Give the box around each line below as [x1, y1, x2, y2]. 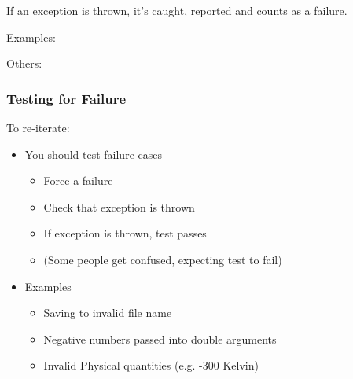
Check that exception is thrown [43, 198, 195, 215]
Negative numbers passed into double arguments [43, 330, 277, 347]
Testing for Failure [6, 88, 127, 108]
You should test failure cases [24, 145, 162, 162]
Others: [6, 55, 42, 72]
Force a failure [43, 172, 113, 189]
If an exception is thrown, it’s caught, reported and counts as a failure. [6, 2, 347, 18]
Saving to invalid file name [43, 304, 172, 321]
